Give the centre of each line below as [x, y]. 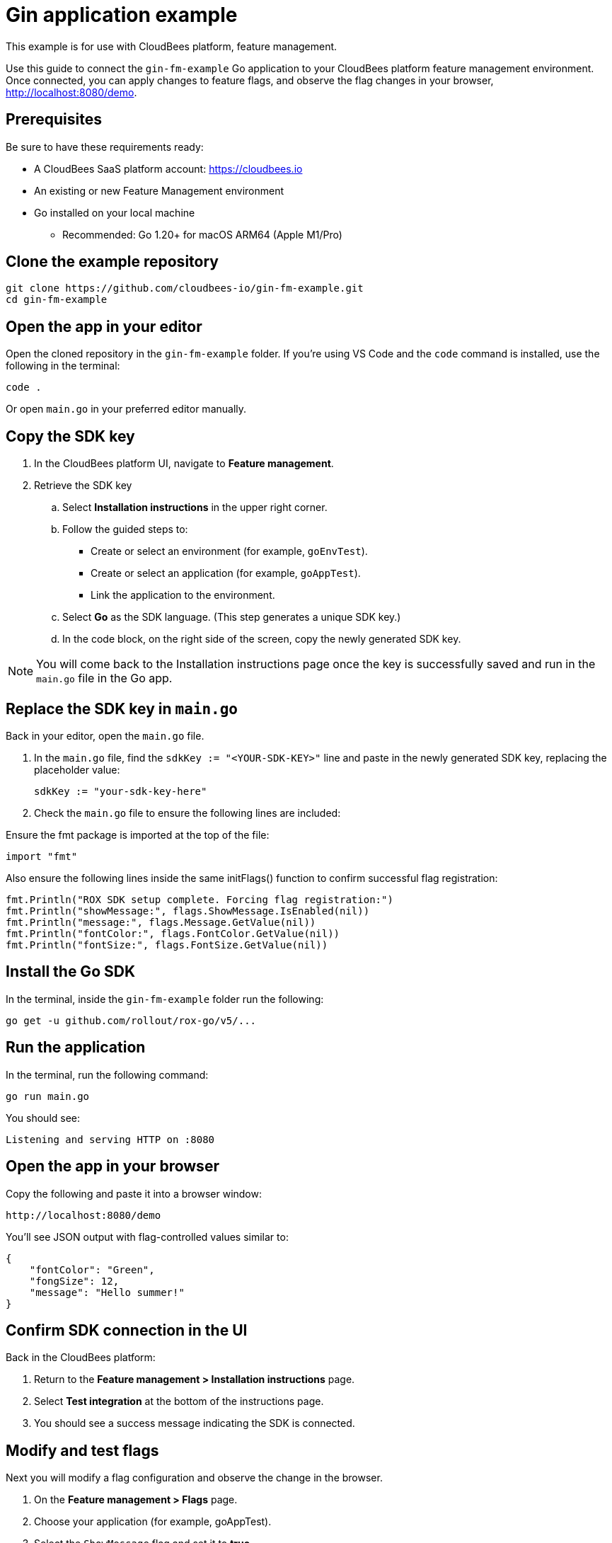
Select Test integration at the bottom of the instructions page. [179, 1401]
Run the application [76, 1048]
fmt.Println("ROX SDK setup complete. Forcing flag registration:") [200, 899]
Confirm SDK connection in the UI [127, 1330]
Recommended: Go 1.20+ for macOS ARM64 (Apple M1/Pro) [202, 234]
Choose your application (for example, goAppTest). [153, 1522]
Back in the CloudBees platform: [81, 1358]
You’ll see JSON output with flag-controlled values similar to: [147, 1237]
